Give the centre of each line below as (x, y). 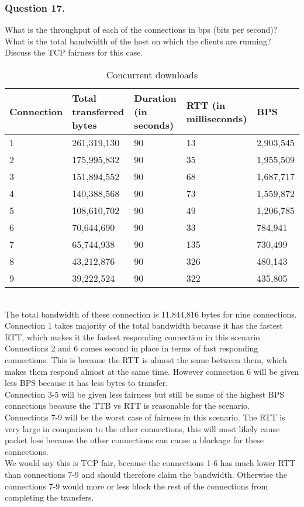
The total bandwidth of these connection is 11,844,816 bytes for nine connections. (151, 314)
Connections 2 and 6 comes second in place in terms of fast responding (132, 348)
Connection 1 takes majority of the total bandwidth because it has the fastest (144, 325)
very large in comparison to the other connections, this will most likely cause (142, 428)
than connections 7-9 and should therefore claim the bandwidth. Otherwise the (146, 474)
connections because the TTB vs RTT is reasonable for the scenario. (127, 406)
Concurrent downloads (152, 75)
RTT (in (206, 105)
